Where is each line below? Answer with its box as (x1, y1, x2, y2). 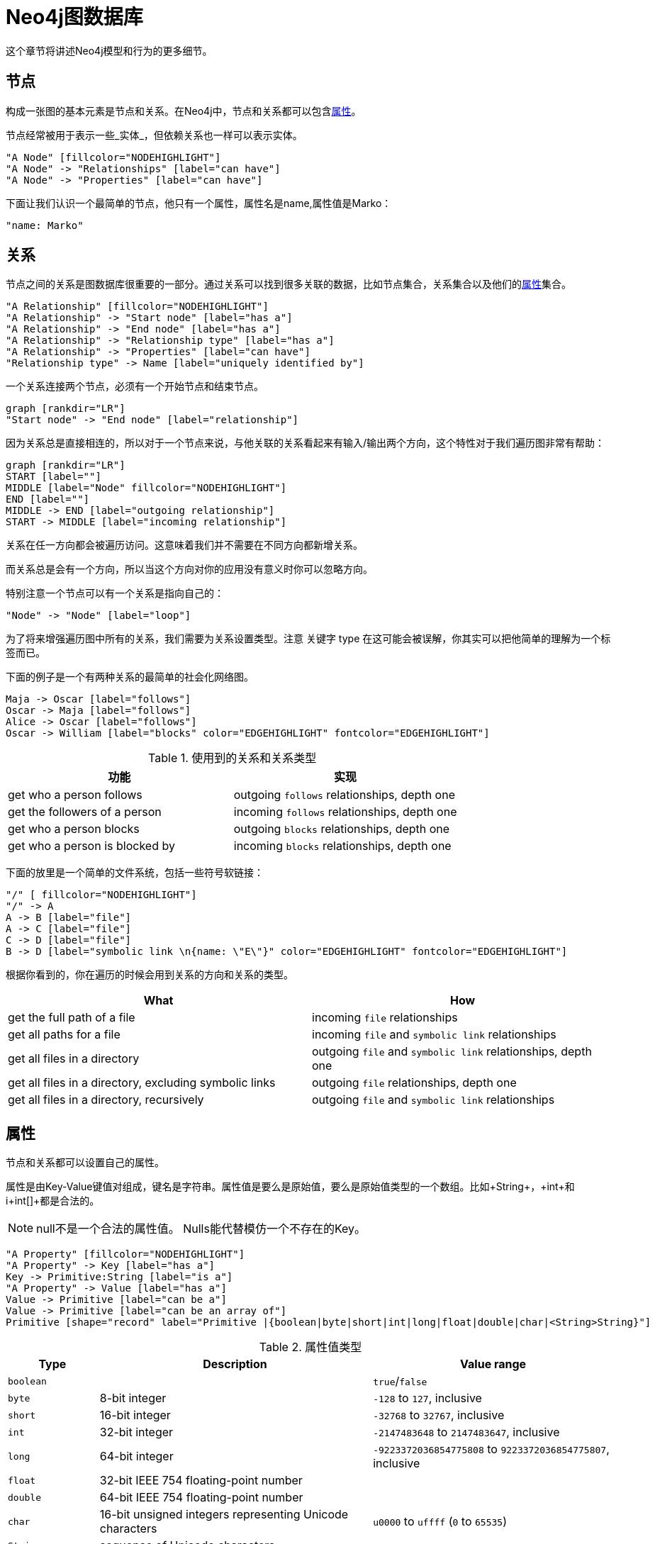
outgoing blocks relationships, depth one (233, 822, 450, 837)
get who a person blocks (8, 822, 140, 837)
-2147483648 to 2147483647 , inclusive (373, 1425, 560, 1440)
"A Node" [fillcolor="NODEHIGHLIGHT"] (6, 151, 221, 163)
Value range (460, 1357, 527, 1372)
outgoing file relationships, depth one (312, 1075, 517, 1090)
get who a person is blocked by (8, 839, 175, 854)
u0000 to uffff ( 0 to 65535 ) (373, 1514, 507, 1529)
